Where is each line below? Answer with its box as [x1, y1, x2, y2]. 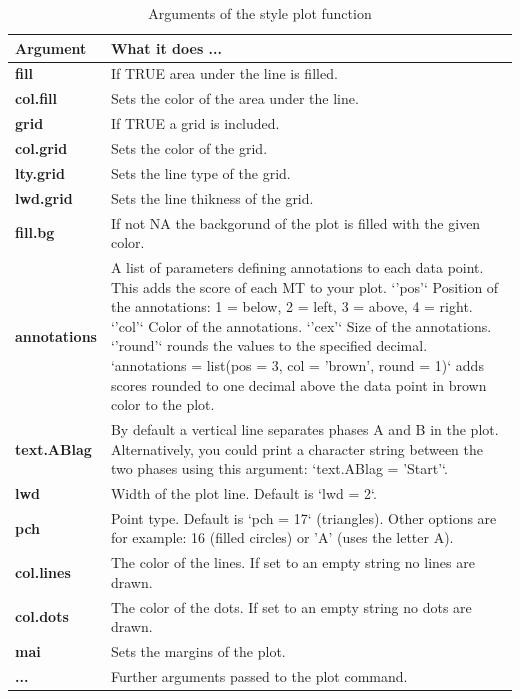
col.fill [15, 88, 58, 109]
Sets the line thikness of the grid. [110, 187, 314, 208]
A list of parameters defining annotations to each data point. [110, 256, 484, 277]
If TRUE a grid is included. [110, 113, 280, 134]
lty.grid [15, 162, 65, 183]
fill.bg [15, 222, 55, 243]
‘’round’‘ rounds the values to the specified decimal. [110, 335, 428, 356]
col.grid [15, 137, 68, 158]
